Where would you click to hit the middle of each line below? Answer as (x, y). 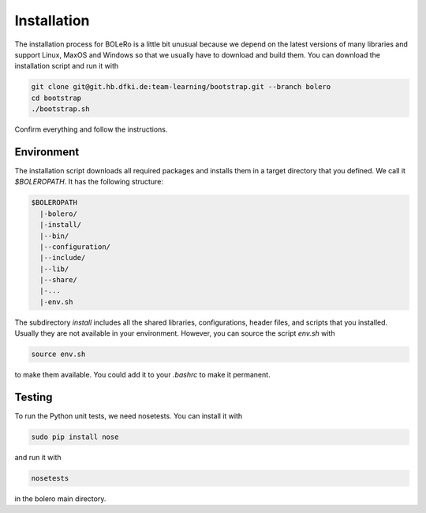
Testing (34, 398)
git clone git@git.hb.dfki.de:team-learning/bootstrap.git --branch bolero (181, 87)
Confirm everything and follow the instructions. (91, 129)
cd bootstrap (56, 98)
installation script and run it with (67, 66)
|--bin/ (54, 236)
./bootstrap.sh (60, 109)
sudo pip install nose (75, 437)
